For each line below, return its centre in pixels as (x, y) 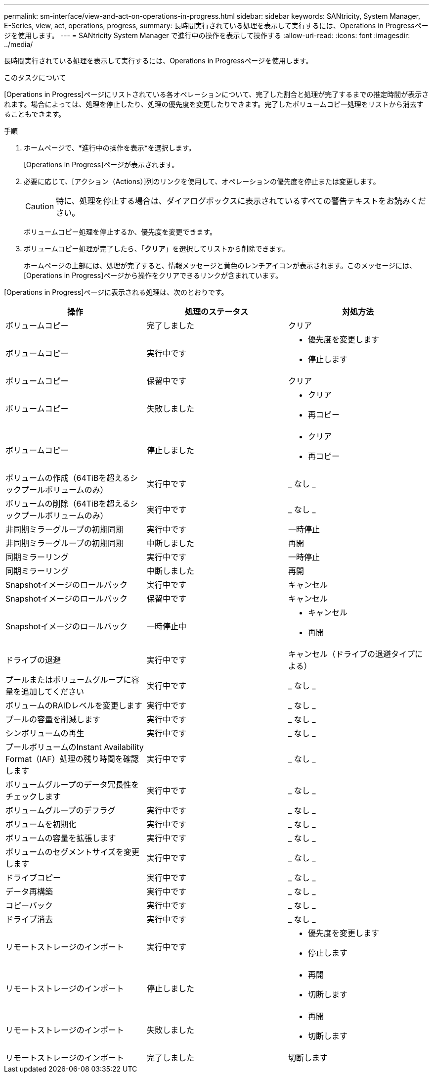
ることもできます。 (35, 114)
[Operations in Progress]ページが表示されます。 (101, 164)
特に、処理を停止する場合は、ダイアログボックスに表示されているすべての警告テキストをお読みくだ (241, 201)
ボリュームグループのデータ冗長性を (72, 785)
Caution (40, 206)
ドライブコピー (33, 878)
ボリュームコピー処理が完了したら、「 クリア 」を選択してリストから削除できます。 (156, 249)
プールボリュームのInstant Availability (75, 747)
